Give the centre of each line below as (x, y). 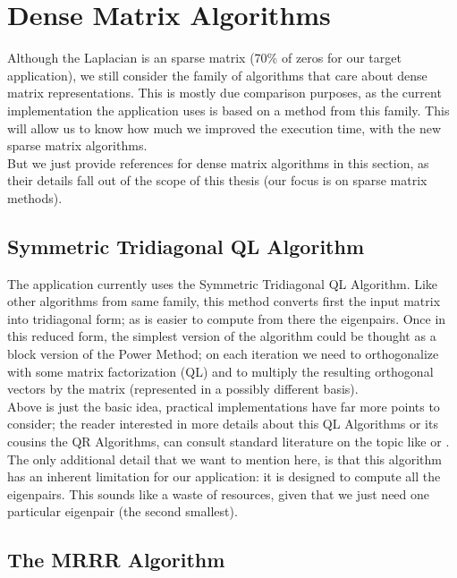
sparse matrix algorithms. (77, 145)
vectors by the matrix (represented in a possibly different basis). (183, 389)
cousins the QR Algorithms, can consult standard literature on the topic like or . (228, 442)
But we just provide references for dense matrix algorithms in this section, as (218, 162)
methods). (35, 197)
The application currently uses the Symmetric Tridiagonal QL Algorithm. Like (223, 283)
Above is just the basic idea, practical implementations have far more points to (224, 406)
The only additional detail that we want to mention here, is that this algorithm (224, 459)
